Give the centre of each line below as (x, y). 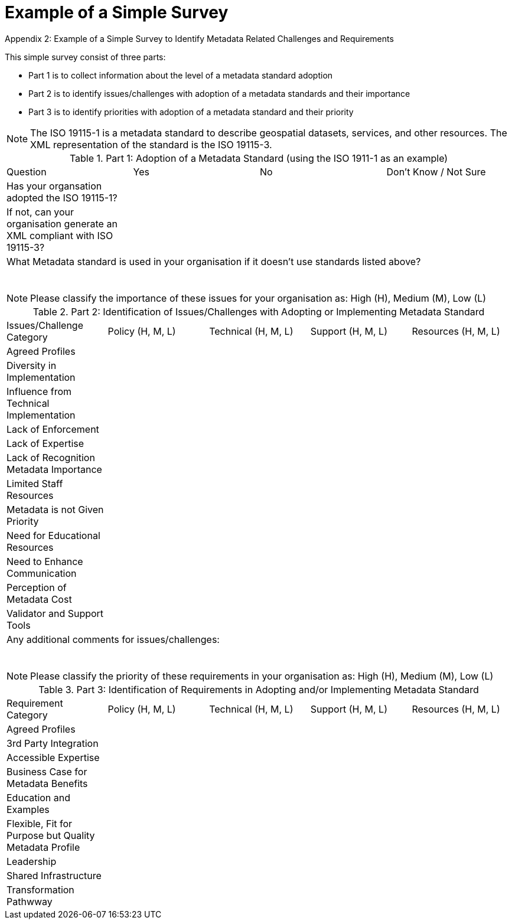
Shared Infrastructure (54, 875)
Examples (28, 809)
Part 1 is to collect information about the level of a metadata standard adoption (181, 75)
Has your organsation (54, 186)
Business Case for (47, 771)
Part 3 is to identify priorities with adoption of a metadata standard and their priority (191, 112)
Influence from (39, 391)
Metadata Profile (43, 847)
